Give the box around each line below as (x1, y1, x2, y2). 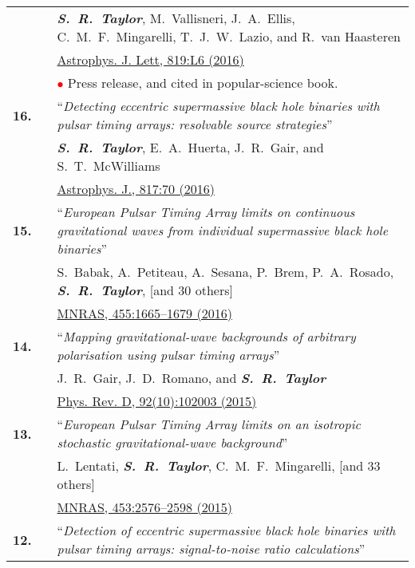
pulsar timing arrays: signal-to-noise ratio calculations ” (57, 539, 366, 558)
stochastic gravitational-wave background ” (57, 433, 288, 452)
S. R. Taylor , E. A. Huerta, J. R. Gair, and (57, 138, 324, 156)
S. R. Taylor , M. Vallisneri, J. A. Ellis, (57, 9, 295, 27)
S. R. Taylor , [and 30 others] (57, 281, 233, 299)
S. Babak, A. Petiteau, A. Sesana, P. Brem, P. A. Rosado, (57, 262, 394, 281)
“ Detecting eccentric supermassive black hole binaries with (57, 97, 380, 115)
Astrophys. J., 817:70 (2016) (57, 179, 215, 198)
